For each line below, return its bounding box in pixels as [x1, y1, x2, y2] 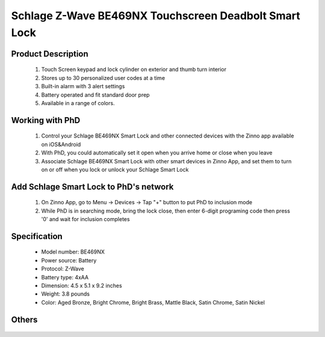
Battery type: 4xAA [41, 273, 89, 281]
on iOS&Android [41, 141, 81, 148]
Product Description [11, 49, 88, 59]
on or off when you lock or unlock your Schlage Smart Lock [41, 166, 189, 173]
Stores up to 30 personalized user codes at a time [41, 74, 166, 81]
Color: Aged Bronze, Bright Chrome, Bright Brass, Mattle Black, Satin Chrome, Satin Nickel [41, 299, 265, 306]
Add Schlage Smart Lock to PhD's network [11, 181, 174, 192]
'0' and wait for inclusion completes [41, 216, 130, 223]
